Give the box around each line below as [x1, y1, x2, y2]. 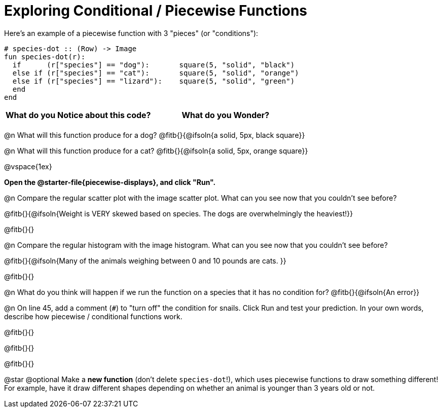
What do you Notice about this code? [6, 109, 151, 120]
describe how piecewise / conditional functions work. [4, 312, 182, 321]
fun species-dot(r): [4, 52, 86, 61]
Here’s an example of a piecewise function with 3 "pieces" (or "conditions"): [4, 28, 259, 38]
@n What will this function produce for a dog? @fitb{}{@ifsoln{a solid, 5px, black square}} [4, 130, 305, 139]
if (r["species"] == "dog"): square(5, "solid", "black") [12, 60, 295, 69]
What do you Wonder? [181, 109, 270, 120]
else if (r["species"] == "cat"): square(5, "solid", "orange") [12, 68, 299, 77]
